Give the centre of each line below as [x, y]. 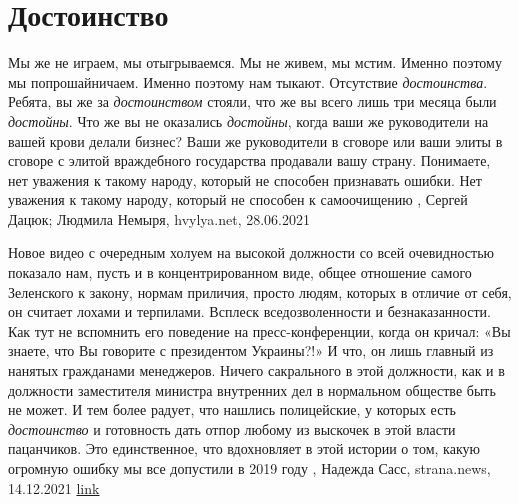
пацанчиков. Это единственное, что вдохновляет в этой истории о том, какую [244, 448]
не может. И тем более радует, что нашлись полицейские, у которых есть [232, 409]
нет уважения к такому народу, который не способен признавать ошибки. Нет [245, 179]
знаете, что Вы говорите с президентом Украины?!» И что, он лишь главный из [251, 350]
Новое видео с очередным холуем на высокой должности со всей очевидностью [251, 252]
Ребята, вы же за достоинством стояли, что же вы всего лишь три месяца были [252, 101]
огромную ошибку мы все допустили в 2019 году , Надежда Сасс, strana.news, [249, 468]
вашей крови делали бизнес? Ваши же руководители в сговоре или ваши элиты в [255, 140]
